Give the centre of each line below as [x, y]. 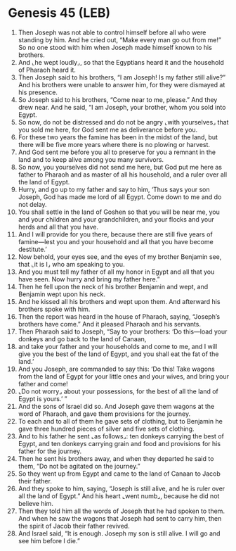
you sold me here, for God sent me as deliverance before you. [108, 129]
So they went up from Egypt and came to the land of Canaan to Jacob [119, 474]
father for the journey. [50, 451]
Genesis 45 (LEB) [59, 13]
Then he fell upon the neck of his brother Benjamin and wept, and [113, 286]
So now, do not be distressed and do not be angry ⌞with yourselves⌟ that [123, 122]
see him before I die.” [49, 540]
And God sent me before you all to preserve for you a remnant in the [117, 152]
